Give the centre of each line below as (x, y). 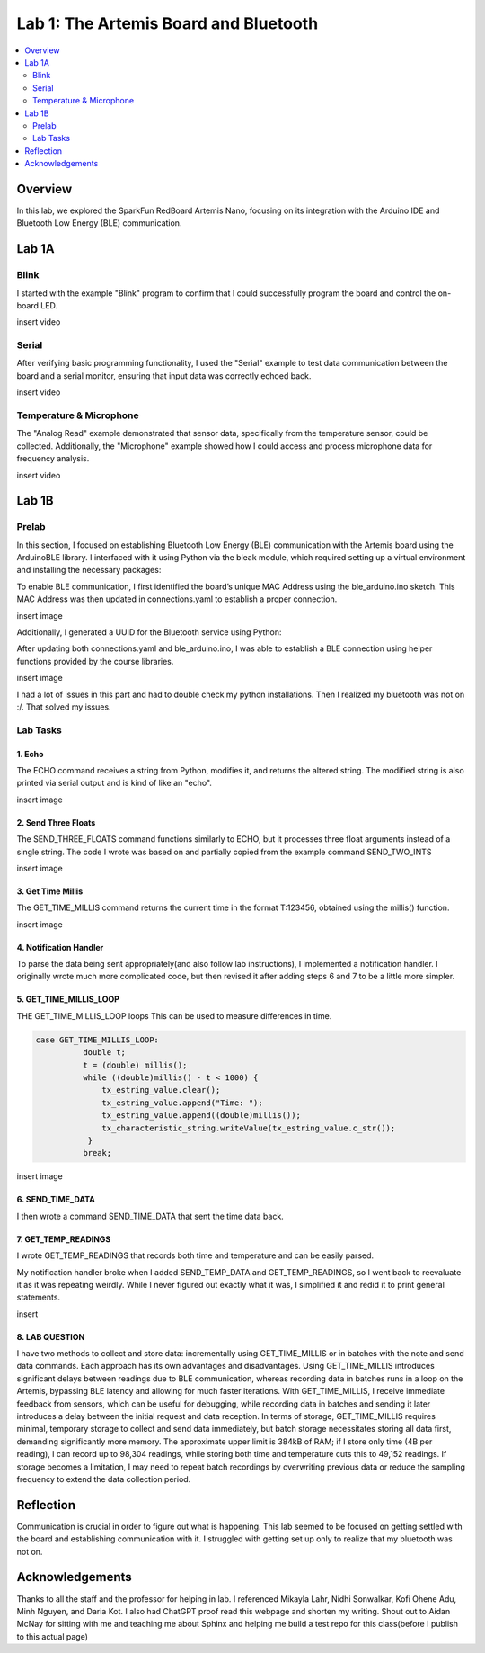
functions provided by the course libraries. (95, 661)
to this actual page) (53, 1636)
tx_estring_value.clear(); (161, 1090)
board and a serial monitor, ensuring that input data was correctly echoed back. (164, 375)
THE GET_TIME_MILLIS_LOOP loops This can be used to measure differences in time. (174, 1015)
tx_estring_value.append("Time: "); (183, 1103)
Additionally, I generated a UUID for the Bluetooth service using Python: (149, 632)
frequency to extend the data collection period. (104, 1479)
